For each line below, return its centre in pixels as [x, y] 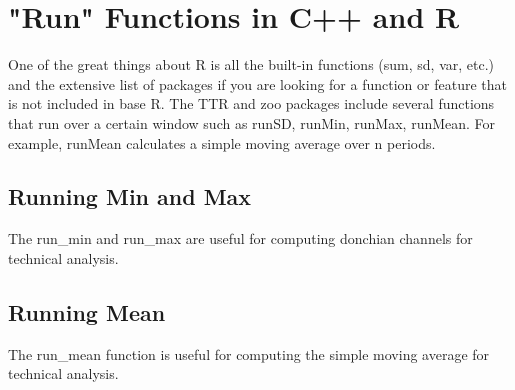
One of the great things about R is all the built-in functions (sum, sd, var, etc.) [251, 64]
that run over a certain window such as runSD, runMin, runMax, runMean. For [252, 122]
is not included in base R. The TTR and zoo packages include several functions [251, 103]
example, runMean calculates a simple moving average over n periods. [222, 142]
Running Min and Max [130, 196]
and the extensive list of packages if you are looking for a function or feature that [257, 83]
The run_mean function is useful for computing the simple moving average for [249, 353]
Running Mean [87, 311]
